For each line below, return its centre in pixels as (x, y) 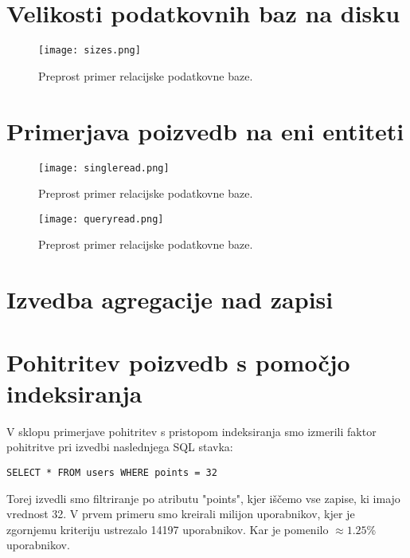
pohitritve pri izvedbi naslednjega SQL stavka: (120, 447)
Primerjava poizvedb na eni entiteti (205, 130)
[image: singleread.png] (104, 168)
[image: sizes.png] (90, 51)
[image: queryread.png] (101, 219)
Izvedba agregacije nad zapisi (170, 299)
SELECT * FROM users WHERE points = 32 (112, 472)
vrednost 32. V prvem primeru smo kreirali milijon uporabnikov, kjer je (181, 514)
